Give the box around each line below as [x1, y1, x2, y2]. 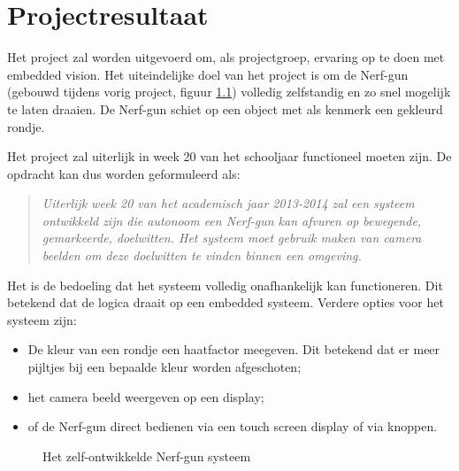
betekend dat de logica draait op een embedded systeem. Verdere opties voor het [7, 293, 444, 312]
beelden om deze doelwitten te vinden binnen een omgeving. [42, 246, 362, 265]
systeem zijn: [7, 310, 77, 328]
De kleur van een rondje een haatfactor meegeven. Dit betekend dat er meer [27, 340, 440, 359]
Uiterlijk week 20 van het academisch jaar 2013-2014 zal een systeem [42, 194, 415, 212]
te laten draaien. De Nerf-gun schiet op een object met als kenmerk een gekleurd [7, 99, 443, 118]
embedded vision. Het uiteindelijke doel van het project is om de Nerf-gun [7, 65, 409, 83]
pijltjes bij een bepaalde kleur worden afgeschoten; [27, 358, 302, 376]
